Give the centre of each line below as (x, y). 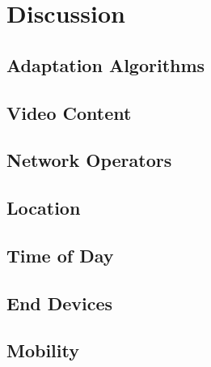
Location (44, 208)
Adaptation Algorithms (106, 64)
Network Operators (89, 160)
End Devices (60, 303)
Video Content (69, 112)
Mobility (43, 350)
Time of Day (60, 255)
